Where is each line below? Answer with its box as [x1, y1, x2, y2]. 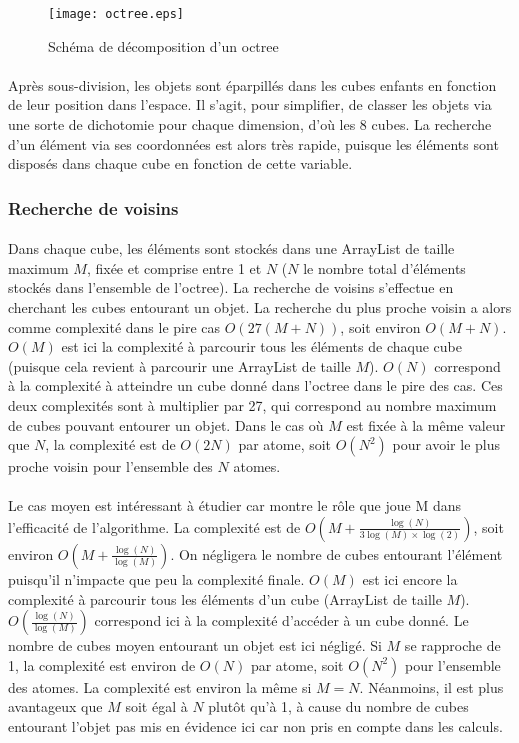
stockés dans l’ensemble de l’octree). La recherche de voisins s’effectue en [8, 277, 454, 298]
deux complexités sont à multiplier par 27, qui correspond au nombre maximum [8, 395, 497, 415]
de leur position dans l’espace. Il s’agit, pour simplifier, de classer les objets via [8, 94, 492, 115]
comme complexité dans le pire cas [8, 316, 221, 337]
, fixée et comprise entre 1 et [86, 257, 262, 278]
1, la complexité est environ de [8, 654, 196, 675]
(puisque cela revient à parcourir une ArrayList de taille [8, 355, 351, 376]
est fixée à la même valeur [346, 414, 506, 435]
